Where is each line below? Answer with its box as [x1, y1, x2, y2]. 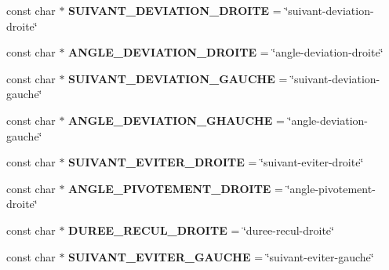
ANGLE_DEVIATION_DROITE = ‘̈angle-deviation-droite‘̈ [68, 44, 384, 60]
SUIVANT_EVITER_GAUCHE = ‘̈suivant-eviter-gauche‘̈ [68, 248, 374, 265]
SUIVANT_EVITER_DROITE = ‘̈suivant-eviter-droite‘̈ [68, 154, 364, 170]
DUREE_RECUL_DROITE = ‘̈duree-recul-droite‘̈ [68, 221, 334, 238]
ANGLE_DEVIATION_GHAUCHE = [68, 111, 285, 128]
